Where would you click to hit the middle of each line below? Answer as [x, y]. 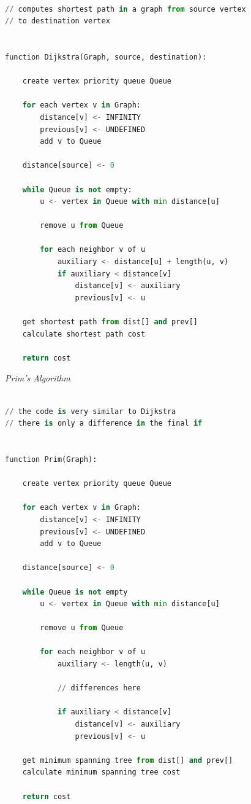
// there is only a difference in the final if [104, 423]
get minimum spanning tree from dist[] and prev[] [128, 760]
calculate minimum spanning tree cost [101, 772]
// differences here [99, 688]
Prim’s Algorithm [38, 378]
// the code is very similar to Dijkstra [91, 411]
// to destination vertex [58, 21]
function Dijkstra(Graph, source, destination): [106, 57]
